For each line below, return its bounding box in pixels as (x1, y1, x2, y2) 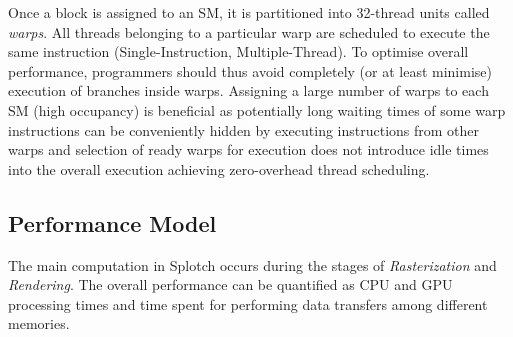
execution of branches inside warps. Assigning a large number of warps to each (8, 80, 489, 101)
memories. (8, 313, 70, 334)
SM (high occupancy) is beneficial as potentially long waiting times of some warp (8, 99, 506, 120)
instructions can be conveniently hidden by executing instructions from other (8, 119, 480, 140)
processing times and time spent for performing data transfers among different (8, 293, 488, 314)
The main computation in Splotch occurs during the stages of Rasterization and (8, 254, 497, 275)
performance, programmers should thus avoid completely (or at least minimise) (8, 60, 492, 81)
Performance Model (8, 207, 217, 238)
